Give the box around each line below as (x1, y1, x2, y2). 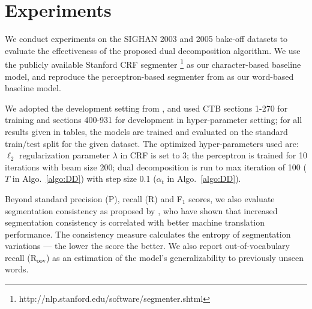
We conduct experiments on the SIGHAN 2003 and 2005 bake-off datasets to (5, 32, 287, 45)
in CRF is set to (120, 149, 180, 161)
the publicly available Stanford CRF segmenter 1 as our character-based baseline (5, 56, 301, 70)
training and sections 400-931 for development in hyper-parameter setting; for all (5, 113, 302, 126)
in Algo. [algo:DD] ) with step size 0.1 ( (12, 172, 157, 185)
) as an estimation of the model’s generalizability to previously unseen (46, 251, 304, 263)
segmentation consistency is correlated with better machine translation (5, 216, 265, 229)
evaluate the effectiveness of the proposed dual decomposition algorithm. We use (5, 44, 301, 56)
